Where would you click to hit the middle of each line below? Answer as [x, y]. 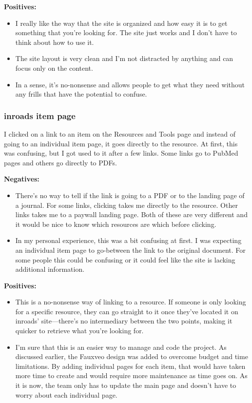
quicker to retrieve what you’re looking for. [79, 331]
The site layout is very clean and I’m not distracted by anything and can [124, 58]
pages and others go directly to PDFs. [60, 162]
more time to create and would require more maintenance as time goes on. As [131, 375]
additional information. [50, 269]
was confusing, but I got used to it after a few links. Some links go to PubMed [121, 153]
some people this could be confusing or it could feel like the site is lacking [125, 259]
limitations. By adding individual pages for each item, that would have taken [130, 366]
